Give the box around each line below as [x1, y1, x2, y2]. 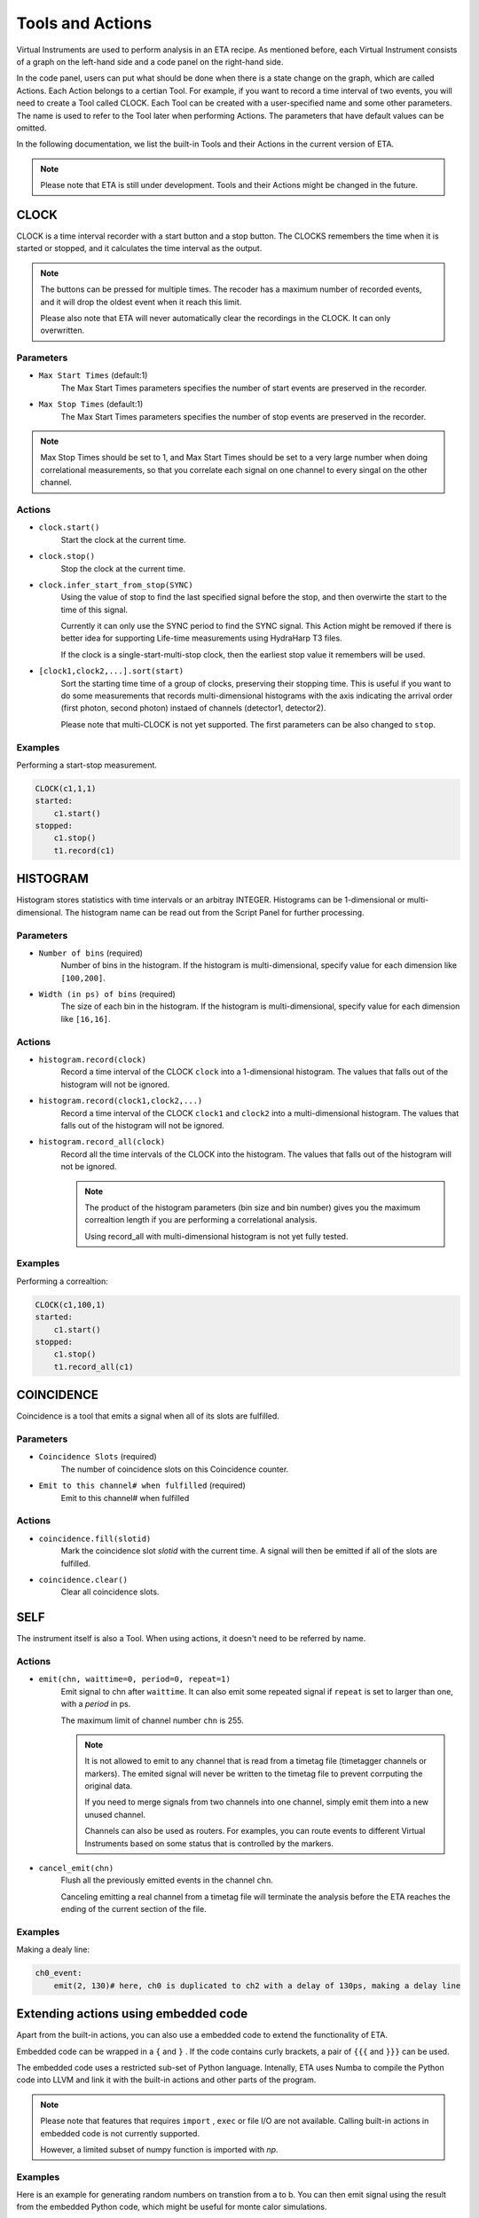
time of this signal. [60, 604, 129, 615]
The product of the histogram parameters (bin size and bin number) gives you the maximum [84, 1202, 420, 1213]
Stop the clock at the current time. [60, 563, 186, 574]
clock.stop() [38, 551, 96, 562]
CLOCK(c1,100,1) [35, 1300, 106, 1310]
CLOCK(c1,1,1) [35, 783, 97, 793]
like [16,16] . [60, 1013, 111, 1024]
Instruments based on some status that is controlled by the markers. [84, 1837, 334, 1849]
